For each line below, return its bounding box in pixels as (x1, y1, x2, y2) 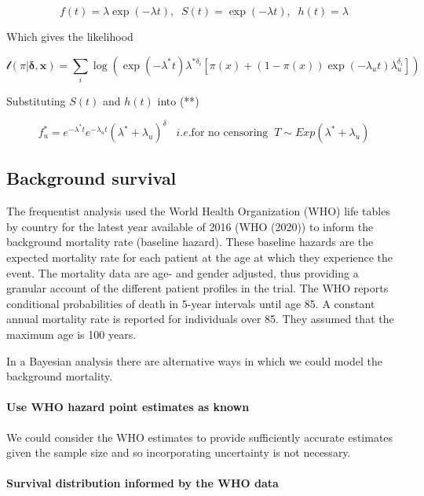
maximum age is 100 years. (6, 325, 137, 342)
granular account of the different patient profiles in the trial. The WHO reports (6, 280, 389, 296)
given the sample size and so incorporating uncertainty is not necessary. (6, 444, 351, 461)
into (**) (157, 92, 199, 108)
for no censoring (191, 127, 269, 139)
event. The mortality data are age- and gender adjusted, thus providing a (6, 264, 359, 281)
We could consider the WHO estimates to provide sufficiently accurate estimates (6, 428, 393, 445)
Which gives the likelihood (6, 28, 133, 44)
